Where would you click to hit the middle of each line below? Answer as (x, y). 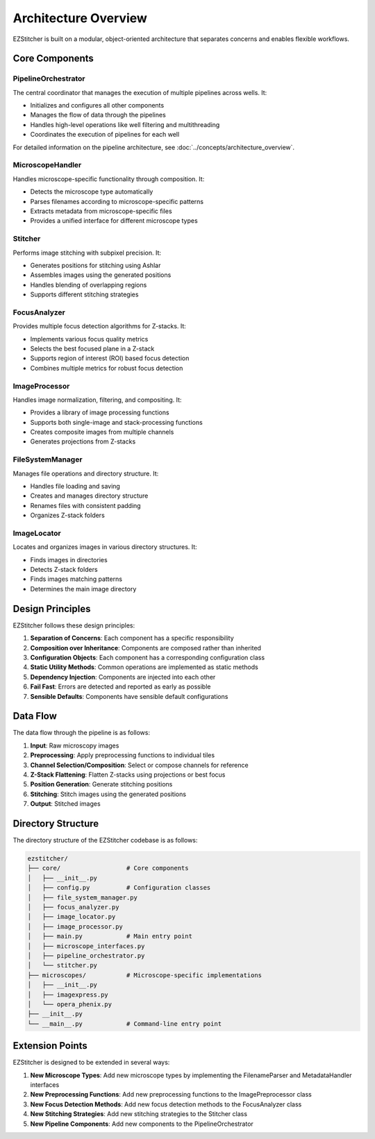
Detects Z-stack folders (64, 570)
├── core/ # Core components (108, 868)
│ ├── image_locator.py (72, 917)
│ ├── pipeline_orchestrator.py (86, 955)
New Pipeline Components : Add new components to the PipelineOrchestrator (142, 1124)
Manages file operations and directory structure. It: (86, 473)
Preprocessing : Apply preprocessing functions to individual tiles (123, 755)
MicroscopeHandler (47, 165)
